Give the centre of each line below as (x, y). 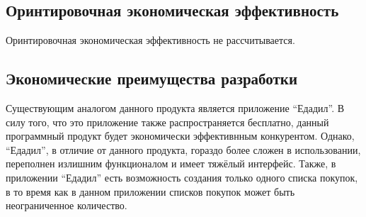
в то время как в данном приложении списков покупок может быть (150, 191)
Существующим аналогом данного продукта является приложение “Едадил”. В (175, 108)
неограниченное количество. (67, 205)
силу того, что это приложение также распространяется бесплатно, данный (167, 122)
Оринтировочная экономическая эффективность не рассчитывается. (150, 40)
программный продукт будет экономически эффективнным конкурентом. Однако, (180, 136)
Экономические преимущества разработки (152, 78)
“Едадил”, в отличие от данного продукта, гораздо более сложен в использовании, (183, 149)
